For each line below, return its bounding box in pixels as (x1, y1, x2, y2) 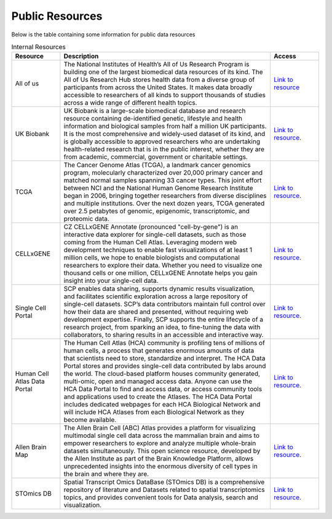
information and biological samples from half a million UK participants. (63, 122, 267, 130)
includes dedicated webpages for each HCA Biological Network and (63, 400, 261, 409)
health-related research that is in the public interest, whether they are (63, 145, 264, 154)
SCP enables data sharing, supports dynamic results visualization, (63, 285, 255, 293)
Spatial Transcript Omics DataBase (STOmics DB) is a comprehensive (63, 478, 265, 486)
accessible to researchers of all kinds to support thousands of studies (63, 91, 266, 100)
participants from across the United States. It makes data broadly (63, 83, 252, 92)
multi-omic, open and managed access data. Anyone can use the (63, 377, 253, 386)
